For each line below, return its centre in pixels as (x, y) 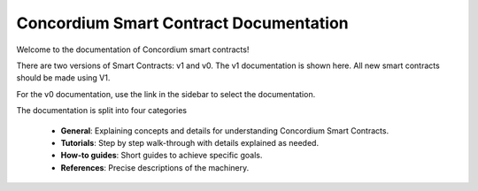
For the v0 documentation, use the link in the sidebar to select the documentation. (166, 94)
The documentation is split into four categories (102, 111)
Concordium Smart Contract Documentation (182, 23)
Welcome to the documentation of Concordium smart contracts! (133, 50)
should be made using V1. (63, 78)
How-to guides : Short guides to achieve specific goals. (162, 156)
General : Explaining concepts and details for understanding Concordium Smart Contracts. (225, 130)
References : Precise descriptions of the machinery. (155, 167)
